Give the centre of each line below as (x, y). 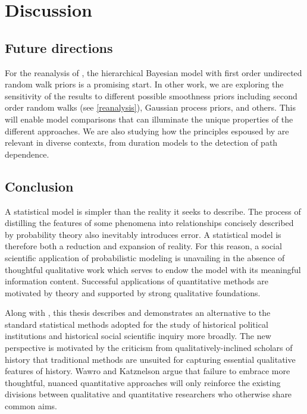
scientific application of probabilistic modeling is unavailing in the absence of (145, 257)
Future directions (59, 47)
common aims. (31, 406)
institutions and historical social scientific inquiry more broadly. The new (138, 336)
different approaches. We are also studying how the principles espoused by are (147, 131)
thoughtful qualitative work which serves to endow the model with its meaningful (153, 269)
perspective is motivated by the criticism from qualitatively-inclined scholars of (149, 348)
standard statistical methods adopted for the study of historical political (137, 324)
